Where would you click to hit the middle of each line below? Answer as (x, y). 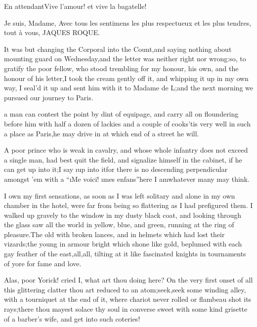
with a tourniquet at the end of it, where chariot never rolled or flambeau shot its (128, 299)
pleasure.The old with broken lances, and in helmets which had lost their (114, 234)
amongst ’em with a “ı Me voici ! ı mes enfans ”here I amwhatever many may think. (127, 179)
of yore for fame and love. (43, 263)
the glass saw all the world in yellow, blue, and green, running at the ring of (119, 225)
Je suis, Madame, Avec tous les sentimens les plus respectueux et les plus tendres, (128, 22)
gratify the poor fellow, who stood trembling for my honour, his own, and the (121, 68)
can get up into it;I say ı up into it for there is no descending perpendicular (116, 169)
